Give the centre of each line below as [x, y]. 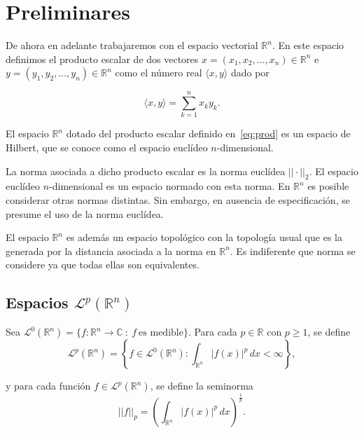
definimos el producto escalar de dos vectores [102, 59]
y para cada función [48, 386]
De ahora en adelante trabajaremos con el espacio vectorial [132, 45]
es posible [328, 186]
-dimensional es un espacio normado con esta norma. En [170, 186]
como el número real [159, 73]
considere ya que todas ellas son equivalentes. [103, 264]
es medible [161, 333]
